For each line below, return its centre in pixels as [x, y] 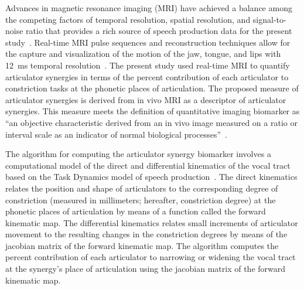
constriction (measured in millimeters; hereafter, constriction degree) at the [141, 199]
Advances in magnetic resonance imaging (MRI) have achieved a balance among [149, 8]
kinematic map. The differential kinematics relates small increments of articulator [152, 222]
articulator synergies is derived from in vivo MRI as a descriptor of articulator [146, 99]
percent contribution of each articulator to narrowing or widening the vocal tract [151, 257]
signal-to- [269, 19]
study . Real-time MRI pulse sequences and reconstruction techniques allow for [148, 42]
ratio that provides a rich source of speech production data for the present [159, 31]
